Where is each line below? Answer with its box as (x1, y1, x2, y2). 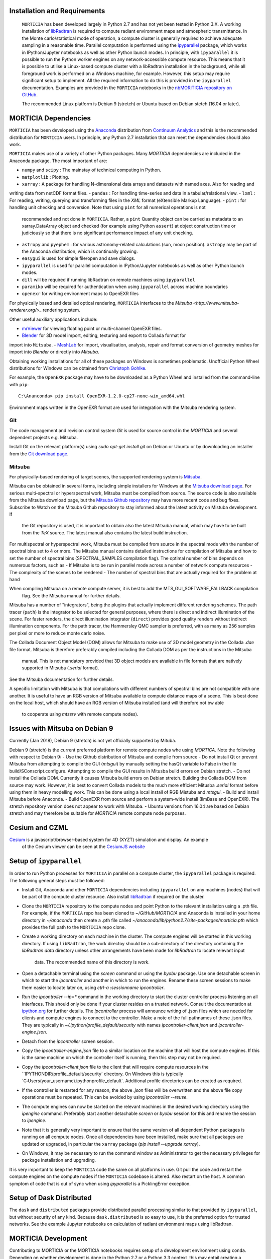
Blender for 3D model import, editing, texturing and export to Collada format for (22, 332, 186, 338)
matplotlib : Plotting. (22, 174, 70, 180)
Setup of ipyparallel (9, 857, 82, 866)
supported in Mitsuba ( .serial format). (22, 665, 99, 671)
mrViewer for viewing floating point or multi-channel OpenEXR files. (22, 325, 162, 331)
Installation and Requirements (9, 7, 105, 15)
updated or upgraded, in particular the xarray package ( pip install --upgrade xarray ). (22, 1141, 200, 1147)
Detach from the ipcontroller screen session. (22, 1038, 114, 1044)
